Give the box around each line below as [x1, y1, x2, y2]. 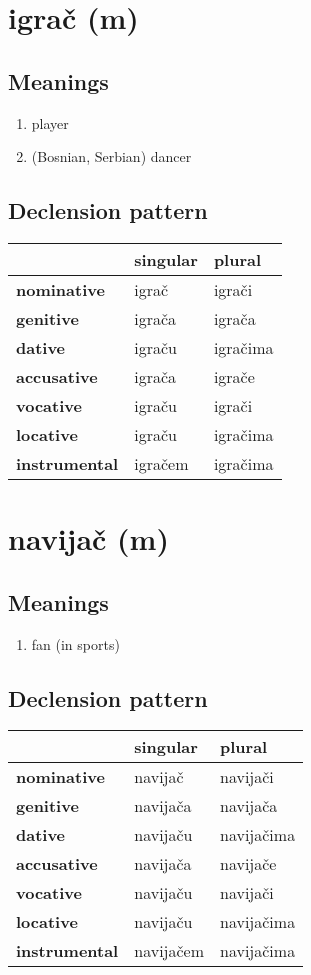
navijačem [134, 939, 205, 963]
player [31, 112, 69, 133]
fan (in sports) [31, 633, 120, 654]
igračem [134, 451, 189, 475]
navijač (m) [8, 518, 169, 559]
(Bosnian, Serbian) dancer [31, 146, 192, 167]
